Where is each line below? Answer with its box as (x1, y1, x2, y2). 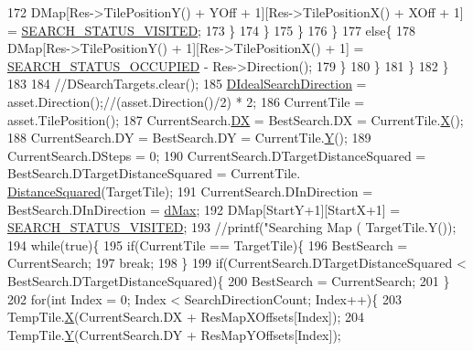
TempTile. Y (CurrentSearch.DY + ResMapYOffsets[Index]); (7, 324, 341, 344)
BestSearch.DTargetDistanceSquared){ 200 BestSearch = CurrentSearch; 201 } (7, 271, 450, 290)
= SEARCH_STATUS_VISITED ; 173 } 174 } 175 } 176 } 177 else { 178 (7, 20, 416, 39)
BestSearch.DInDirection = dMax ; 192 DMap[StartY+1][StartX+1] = (7, 199, 401, 218)
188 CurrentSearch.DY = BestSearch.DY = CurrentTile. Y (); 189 (7, 128, 371, 147)
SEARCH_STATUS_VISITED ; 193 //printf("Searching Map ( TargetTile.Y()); (7, 218, 457, 237)
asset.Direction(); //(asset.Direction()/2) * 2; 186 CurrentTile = (7, 91, 365, 111)
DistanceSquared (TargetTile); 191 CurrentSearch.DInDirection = (7, 181, 373, 200)
